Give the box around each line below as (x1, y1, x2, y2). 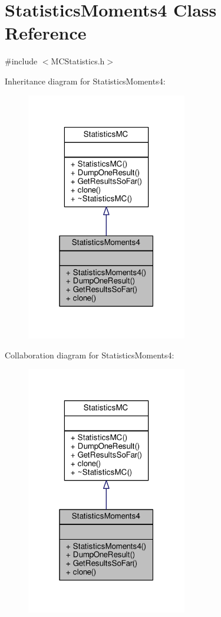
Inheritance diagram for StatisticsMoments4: (5, 74, 166, 87)
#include (5, 55, 38, 67)
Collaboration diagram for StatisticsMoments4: (5, 348, 174, 361)
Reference (5, 21, 87, 45)
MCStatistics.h (51, 55, 105, 67)
